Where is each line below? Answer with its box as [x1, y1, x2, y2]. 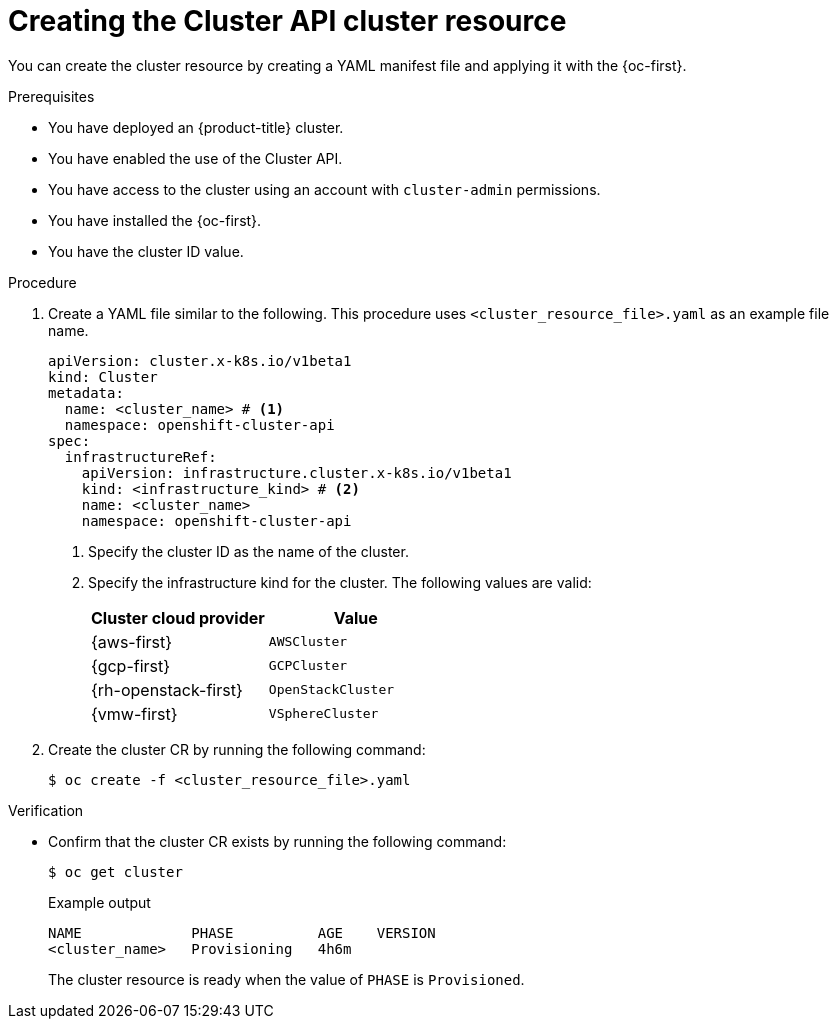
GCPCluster [268, 658, 348, 674]
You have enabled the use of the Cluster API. [48, 149, 343, 167]
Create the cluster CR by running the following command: [48, 740, 426, 758]
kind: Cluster [48, 368, 158, 385]
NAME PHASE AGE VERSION [48, 924, 436, 941]
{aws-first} [91, 631, 173, 652]
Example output [48, 893, 151, 911]
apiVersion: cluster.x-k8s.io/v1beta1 [48, 352, 352, 369]
